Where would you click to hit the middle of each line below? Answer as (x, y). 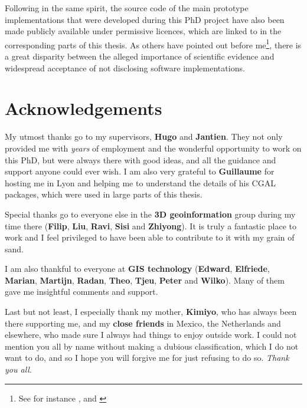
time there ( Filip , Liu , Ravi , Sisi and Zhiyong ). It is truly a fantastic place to (151, 226)
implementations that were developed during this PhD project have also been (145, 19)
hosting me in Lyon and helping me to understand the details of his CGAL (140, 182)
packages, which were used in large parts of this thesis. (104, 194)
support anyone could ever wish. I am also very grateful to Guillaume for (140, 171)
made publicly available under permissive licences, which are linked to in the (143, 31)
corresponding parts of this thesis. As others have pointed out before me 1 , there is (153, 44)
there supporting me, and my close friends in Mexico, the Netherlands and (143, 323)
